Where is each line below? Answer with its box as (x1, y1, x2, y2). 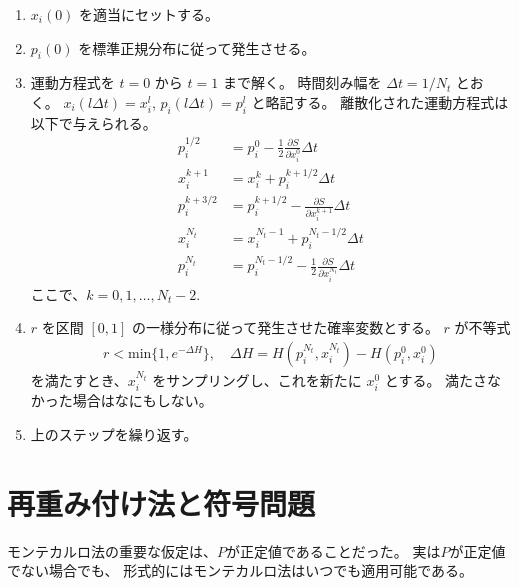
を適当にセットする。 (79, 4, 220, 24)
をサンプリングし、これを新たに (152, 369, 362, 390)
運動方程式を (30, 72, 115, 93)
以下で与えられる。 (30, 112, 157, 133)
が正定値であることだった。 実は (226, 540, 441, 561)
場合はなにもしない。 (72, 390, 213, 411)
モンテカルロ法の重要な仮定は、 (7, 540, 217, 561)
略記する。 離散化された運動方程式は (265, 91, 509, 112)
